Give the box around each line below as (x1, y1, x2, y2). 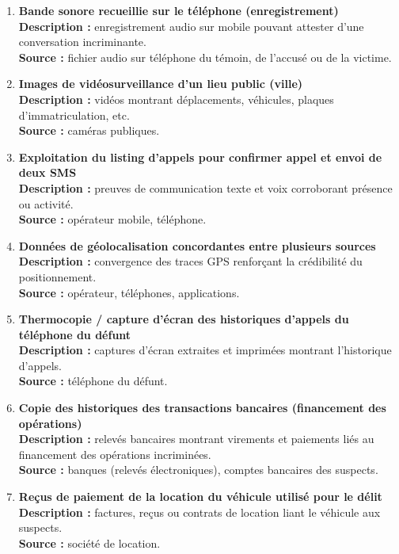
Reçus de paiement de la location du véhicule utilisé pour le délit (18, 488, 382, 505)
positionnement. (18, 268, 97, 285)
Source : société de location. (18, 534, 161, 551)
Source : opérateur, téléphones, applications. (18, 284, 240, 300)
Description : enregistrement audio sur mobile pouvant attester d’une (18, 17, 364, 34)
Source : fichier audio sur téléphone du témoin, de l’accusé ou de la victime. (18, 48, 392, 65)
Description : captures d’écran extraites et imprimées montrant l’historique (18, 342, 392, 358)
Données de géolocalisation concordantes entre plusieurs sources (18, 237, 376, 254)
